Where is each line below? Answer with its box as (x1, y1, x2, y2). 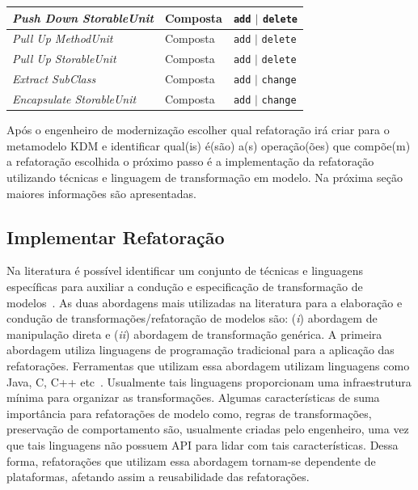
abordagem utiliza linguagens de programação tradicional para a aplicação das (6, 341, 395, 358)
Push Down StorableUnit (12, 9, 154, 26)
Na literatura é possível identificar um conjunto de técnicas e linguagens (6, 262, 364, 279)
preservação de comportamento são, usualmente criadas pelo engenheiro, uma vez (6, 420, 409, 437)
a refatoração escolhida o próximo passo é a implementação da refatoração (6, 153, 374, 170)
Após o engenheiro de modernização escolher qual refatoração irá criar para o (6, 121, 390, 138)
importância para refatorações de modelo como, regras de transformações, (6, 404, 372, 421)
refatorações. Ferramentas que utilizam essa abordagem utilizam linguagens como (6, 357, 410, 374)
